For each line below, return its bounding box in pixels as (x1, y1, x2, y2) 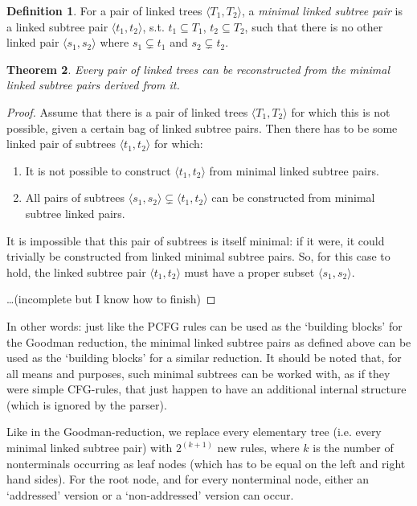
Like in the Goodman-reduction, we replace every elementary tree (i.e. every (6, 423, 382, 440)
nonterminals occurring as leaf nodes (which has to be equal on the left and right (6, 455, 406, 471)
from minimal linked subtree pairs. (209, 162, 380, 179)
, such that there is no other (244, 18, 383, 35)
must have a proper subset (184, 263, 315, 280)
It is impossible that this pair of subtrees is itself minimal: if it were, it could (6, 232, 385, 249)
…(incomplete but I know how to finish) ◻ (6, 290, 216, 307)
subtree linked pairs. (25, 204, 125, 221)
